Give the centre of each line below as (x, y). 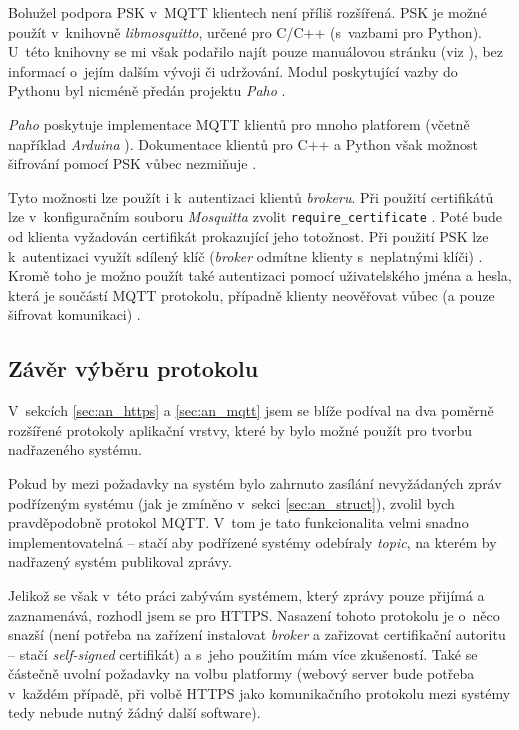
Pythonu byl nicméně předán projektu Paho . (147, 90)
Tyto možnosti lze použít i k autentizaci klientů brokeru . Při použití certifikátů (251, 196)
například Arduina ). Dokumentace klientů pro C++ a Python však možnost (243, 143)
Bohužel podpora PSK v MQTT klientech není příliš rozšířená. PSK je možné (247, 12)
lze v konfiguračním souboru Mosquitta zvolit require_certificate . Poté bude (255, 216)
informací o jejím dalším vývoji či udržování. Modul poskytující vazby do (233, 70)
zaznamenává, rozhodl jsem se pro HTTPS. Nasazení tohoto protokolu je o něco (254, 614)
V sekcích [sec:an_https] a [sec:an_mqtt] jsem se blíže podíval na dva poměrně (251, 410)
